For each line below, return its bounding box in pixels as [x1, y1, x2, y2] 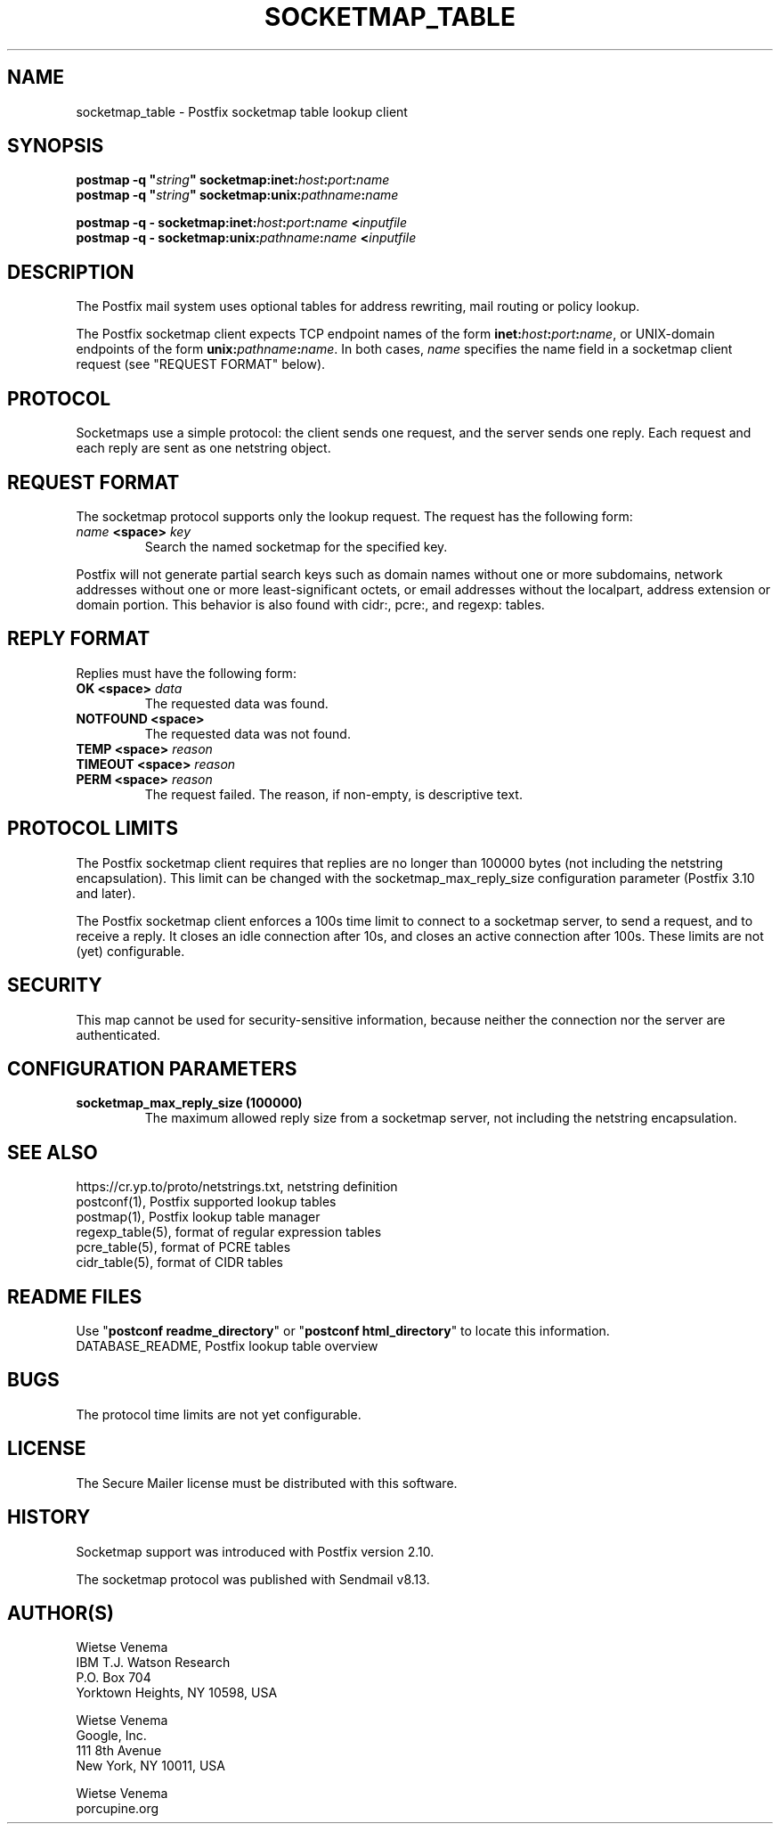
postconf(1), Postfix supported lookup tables [76, 1194, 337, 1210]
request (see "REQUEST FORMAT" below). [76, 356, 326, 372]
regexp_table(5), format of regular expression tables [76, 1224, 382, 1240]
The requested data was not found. [144, 725, 351, 741]
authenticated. [76, 1026, 160, 1042]
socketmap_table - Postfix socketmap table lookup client [76, 103, 408, 119]
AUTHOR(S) [7, 1601, 114, 1624]
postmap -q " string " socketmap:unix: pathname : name [76, 187, 399, 203]
